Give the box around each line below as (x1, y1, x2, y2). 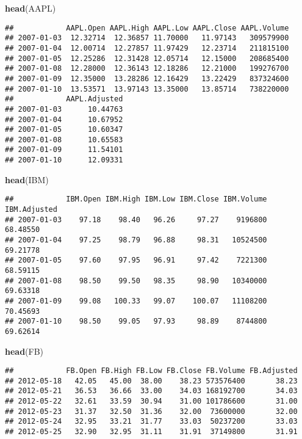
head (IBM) (5, 173, 49, 186)
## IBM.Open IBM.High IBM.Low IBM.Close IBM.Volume (5, 195, 267, 204)
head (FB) (5, 344, 44, 357)
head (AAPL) (5, 2, 56, 14)
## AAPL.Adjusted (5, 95, 123, 104)
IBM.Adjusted (5, 205, 57, 214)
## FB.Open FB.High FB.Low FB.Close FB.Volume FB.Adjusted (5, 366, 298, 376)
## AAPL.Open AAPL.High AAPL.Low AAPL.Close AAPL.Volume (5, 23, 289, 32)
